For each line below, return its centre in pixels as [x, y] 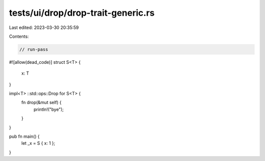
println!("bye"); [49, 109]
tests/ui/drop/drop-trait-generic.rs [82, 13]
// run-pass [34, 49]
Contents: [19, 36]
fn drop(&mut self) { [41, 103]
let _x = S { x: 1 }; [38, 143]
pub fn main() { [24, 136]
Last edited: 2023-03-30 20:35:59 [44, 27]
